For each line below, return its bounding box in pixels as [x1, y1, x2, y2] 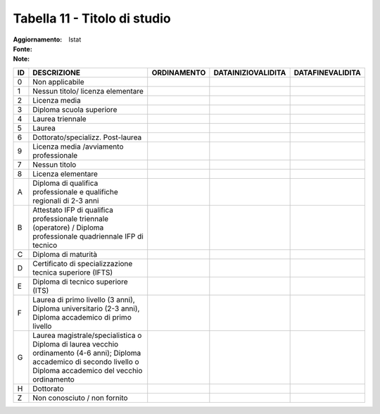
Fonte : [13, 44, 33, 53]
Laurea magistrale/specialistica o [32, 330, 142, 340]
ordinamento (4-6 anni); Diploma [32, 348, 141, 358]
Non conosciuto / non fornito [32, 393, 128, 403]
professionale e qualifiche [32, 187, 119, 196]
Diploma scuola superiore [32, 104, 118, 114]
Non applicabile [32, 77, 84, 87]
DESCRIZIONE [32, 68, 81, 77]
